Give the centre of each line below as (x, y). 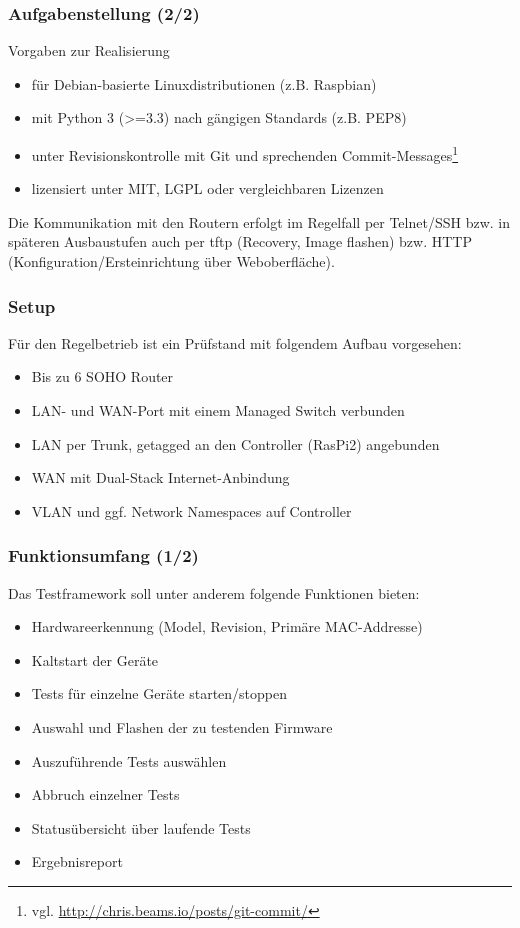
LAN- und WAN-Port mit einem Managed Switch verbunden (218, 410)
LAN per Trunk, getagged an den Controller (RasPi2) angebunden (235, 443)
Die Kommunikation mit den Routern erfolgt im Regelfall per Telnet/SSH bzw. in (259, 221)
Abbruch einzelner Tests (105, 794)
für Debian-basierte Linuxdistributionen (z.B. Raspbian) (204, 83)
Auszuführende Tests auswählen (129, 760)
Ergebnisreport (77, 861)
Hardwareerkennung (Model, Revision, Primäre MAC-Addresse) (227, 626)
